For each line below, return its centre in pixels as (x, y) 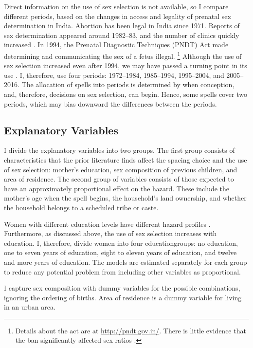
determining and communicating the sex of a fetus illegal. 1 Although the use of (123, 55)
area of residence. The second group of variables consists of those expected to (119, 179)
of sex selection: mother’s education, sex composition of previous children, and (121, 169)
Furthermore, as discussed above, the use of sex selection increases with (110, 233)
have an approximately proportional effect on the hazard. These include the (117, 188)
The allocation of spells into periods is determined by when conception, (128, 84)
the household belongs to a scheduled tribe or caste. (81, 207)
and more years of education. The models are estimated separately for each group (126, 262)
